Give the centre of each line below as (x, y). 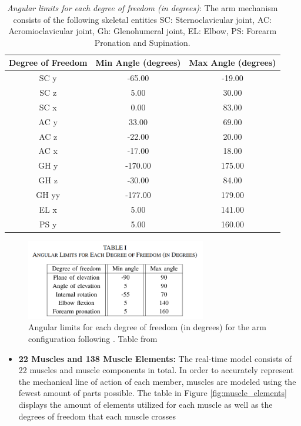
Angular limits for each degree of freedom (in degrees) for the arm (147, 327)
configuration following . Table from (93, 339)
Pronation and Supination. (142, 42)
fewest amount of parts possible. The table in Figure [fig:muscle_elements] (153, 393)
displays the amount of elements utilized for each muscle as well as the (146, 405)
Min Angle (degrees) (138, 63)
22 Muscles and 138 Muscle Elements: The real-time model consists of (155, 358)
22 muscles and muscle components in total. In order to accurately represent (156, 370)
